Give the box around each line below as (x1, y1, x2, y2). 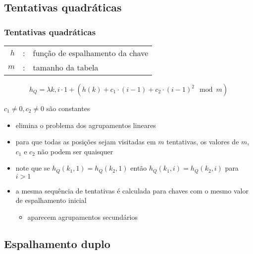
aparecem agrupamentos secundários (27, 212, 138, 222)
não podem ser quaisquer (37, 146, 113, 156)
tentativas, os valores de (166, 136, 239, 147)
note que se (15, 163, 50, 173)
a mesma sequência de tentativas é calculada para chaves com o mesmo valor (15, 185, 249, 195)
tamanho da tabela (33, 62, 99, 73)
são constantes (46, 103, 90, 113)
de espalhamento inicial (15, 195, 87, 205)
